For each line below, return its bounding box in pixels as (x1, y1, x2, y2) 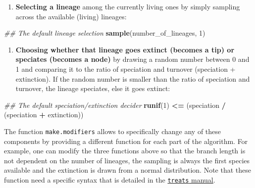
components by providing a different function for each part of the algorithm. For (4, 136, 248, 146)
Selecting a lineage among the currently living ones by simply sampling (15, 1, 240, 11)
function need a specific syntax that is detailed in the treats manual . (4, 174, 215, 185)
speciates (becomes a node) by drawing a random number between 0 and (15, 54, 250, 64)
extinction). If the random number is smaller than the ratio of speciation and (15, 73, 250, 84)
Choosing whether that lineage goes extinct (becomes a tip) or (15, 44, 235, 54)
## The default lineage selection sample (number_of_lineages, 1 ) (4, 28, 205, 38)
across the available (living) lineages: (15, 11, 127, 21)
